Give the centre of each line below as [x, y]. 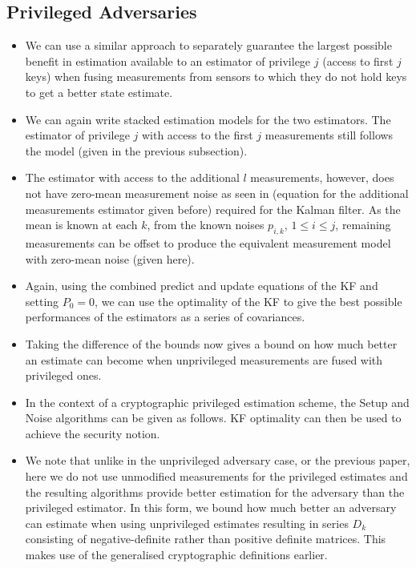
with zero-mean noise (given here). [110, 258]
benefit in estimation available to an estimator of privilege [168, 60]
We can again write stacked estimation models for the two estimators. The [208, 119]
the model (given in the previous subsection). [136, 150]
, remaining [363, 225]
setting [42, 301]
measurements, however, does [322, 177]
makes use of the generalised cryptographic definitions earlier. [176, 555]
